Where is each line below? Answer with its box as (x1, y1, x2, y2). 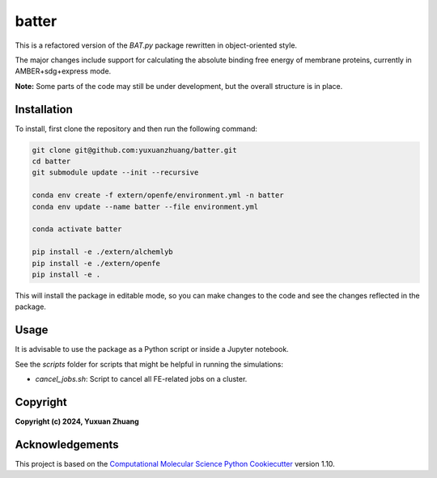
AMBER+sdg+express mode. (15, 66, 112, 76)
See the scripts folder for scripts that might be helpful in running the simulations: (15, 359, 283, 369)
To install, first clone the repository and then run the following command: (15, 124, 258, 133)
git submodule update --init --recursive (32, 168, 199, 177)
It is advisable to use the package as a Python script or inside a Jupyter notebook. (15, 345, 289, 354)
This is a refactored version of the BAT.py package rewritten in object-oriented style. (15, 40, 298, 50)
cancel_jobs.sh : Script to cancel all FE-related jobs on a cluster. (35, 374, 248, 383)
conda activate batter (32, 225, 122, 234)
